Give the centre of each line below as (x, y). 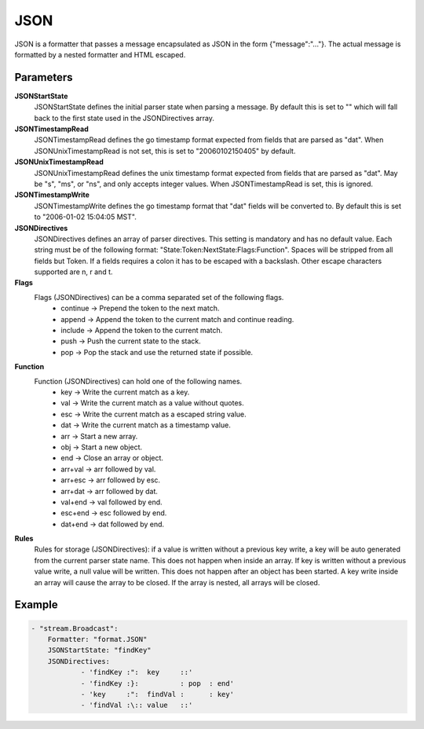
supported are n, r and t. (73, 272)
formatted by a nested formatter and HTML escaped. (100, 54)
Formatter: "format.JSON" (97, 639)
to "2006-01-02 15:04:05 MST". (85, 217)
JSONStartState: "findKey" (100, 650)
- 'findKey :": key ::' (137, 672)
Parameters (44, 77)
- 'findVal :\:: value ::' (137, 705)
